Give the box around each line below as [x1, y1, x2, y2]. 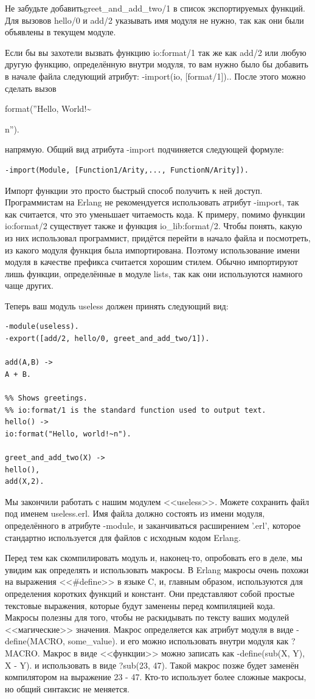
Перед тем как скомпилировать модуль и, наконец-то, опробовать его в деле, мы [5, 551, 303, 564]
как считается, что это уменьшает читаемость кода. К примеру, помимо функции [5, 207, 305, 220]
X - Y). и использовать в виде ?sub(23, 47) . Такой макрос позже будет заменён [5, 658, 299, 671]
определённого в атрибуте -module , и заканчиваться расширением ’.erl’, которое [5, 518, 301, 531]
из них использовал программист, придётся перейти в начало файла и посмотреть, [5, 231, 311, 244]
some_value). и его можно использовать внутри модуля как [67, 635, 289, 647]
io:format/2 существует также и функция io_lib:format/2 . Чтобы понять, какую [5, 219, 302, 232]
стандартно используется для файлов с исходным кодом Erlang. [5, 531, 241, 543]
